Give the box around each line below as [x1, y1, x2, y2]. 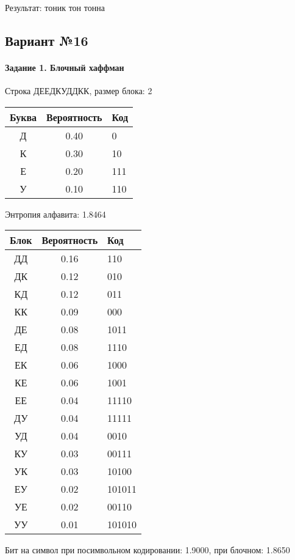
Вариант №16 [5, 31, 88, 50]
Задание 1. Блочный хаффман [5, 61, 124, 73]
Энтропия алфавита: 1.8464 [5, 207, 106, 220]
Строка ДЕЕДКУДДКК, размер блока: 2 [5, 84, 152, 97]
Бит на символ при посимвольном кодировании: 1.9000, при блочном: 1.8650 [5, 543, 290, 556]
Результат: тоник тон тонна [5, 1, 105, 13]
